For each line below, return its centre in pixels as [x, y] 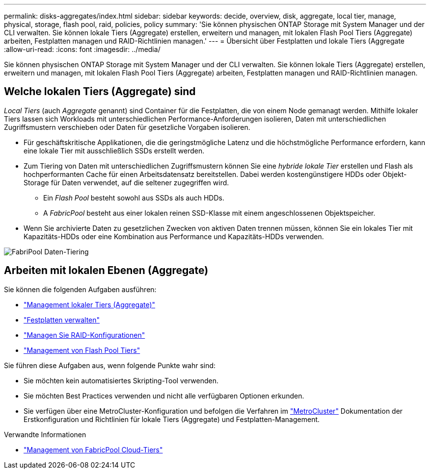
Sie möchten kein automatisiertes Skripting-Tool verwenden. [121, 380]
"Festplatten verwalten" [62, 320]
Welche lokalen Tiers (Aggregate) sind [100, 92]
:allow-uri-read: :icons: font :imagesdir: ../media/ [82, 49]
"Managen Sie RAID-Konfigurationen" [84, 335]
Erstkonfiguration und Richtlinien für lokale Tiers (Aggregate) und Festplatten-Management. [172, 419]
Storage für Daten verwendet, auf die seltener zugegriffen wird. [126, 182]
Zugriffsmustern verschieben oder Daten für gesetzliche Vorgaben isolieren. [127, 127]
